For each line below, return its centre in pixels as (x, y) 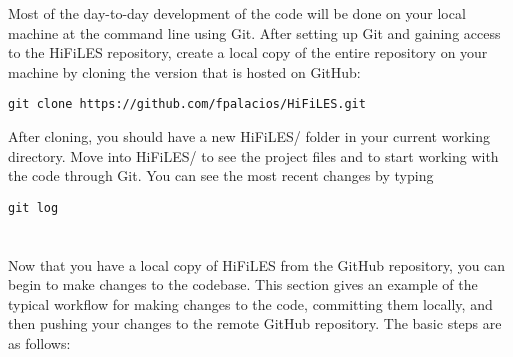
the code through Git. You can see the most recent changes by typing (221, 175)
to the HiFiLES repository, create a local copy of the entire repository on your (248, 52)
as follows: (39, 343)
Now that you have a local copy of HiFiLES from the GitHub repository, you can (257, 264)
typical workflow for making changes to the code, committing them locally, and (250, 303)
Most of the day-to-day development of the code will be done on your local (237, 13)
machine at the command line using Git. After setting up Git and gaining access (254, 32)
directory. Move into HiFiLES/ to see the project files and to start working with (253, 155)
